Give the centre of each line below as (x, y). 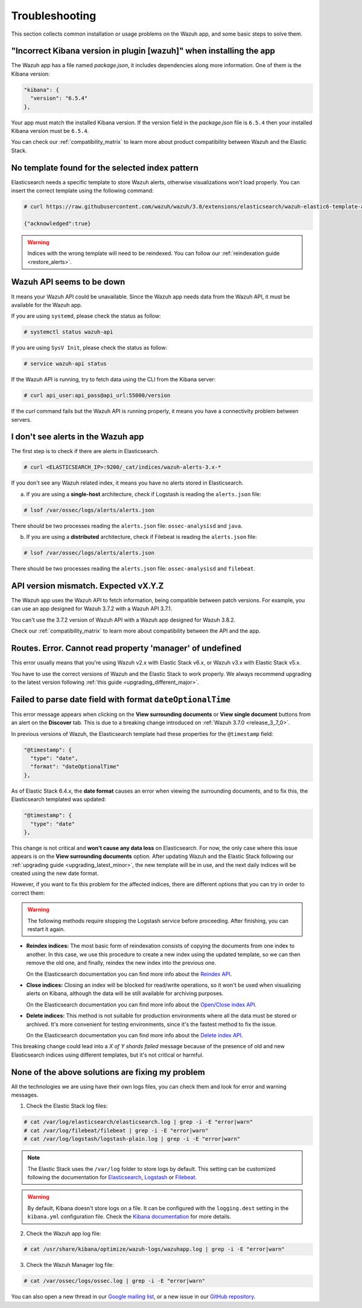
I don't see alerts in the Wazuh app (78, 437)
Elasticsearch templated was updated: (59, 799)
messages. (25, 1095)
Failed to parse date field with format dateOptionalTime (121, 699)
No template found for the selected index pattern (105, 168)
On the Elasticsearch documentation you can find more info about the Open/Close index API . (141, 1004)
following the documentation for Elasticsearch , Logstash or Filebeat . (112, 1177)
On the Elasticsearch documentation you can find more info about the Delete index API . (135, 1035)
